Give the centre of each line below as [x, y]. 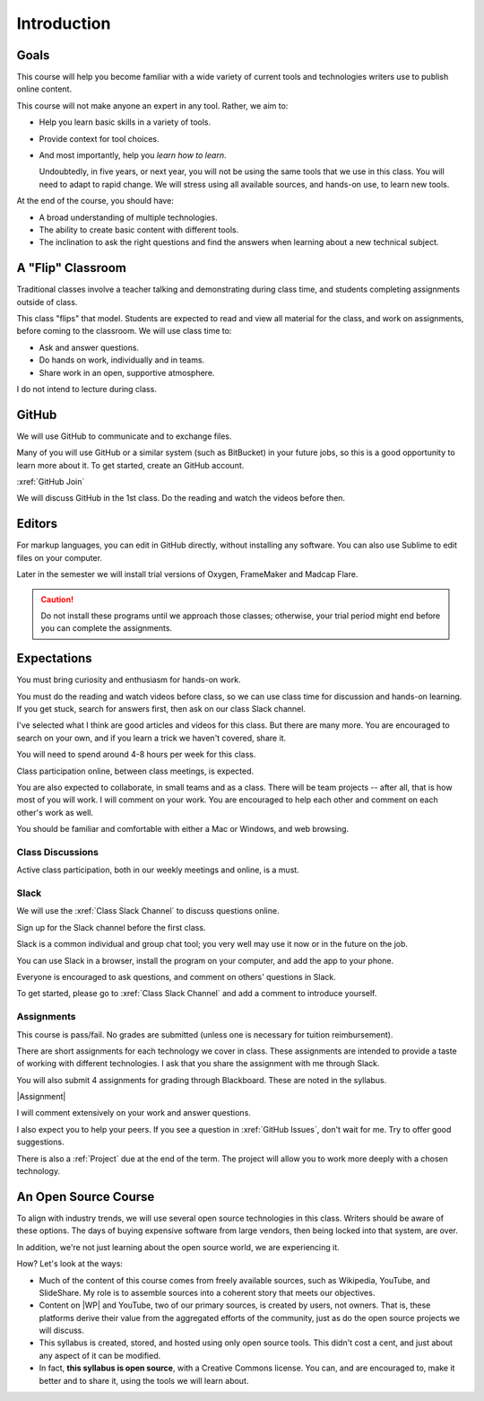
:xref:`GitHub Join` [51, 482]
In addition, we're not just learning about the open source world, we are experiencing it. [178, 1247]
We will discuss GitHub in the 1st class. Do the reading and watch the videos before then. [181, 498]
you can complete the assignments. [107, 628]
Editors [37, 524]
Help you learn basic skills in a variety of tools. [125, 122]
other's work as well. [55, 812]
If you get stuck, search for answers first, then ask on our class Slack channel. [161, 709]
